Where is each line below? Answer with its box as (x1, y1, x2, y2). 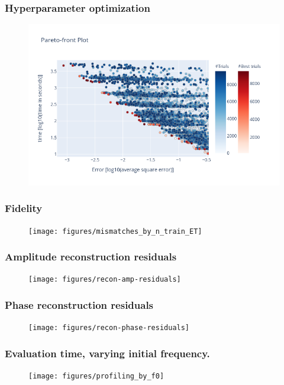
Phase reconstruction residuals (5, 298, 154, 312)
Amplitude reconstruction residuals (5, 249, 177, 264)
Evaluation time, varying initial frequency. (5, 345, 210, 360)
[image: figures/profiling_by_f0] (28, 372, 164, 381)
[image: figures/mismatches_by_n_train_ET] (28, 227, 202, 236)
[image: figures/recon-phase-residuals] (28, 324, 190, 332)
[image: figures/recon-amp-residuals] (28, 275, 181, 284)
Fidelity (5, 201, 43, 216)
